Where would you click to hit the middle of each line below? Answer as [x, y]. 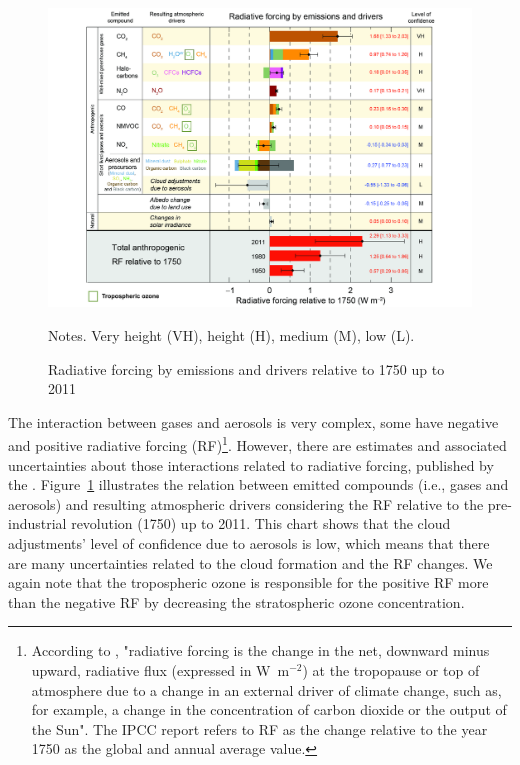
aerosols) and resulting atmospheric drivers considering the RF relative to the [246, 503]
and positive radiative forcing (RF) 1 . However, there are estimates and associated [257, 443]
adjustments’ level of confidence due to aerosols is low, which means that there [249, 542]
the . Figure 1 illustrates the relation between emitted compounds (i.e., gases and [258, 484]
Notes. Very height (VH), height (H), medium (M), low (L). [231, 334]
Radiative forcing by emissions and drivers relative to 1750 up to [246, 368]
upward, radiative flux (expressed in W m [160, 669]
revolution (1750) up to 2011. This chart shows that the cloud [261, 523]
